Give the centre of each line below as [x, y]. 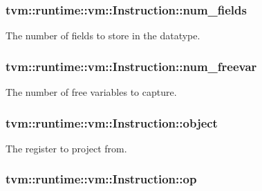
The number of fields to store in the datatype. [103, 36]
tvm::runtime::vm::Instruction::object [112, 122]
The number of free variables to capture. [91, 92]
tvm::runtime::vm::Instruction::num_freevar [131, 66]
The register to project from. [66, 148]
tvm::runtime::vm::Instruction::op [101, 179]
